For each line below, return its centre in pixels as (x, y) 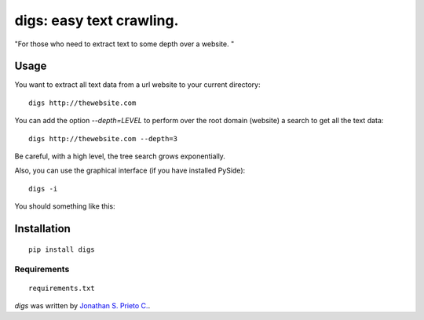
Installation (42, 229)
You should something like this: (65, 206)
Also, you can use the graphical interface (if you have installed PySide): (130, 171)
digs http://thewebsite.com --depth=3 (103, 138)
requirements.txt (62, 288)
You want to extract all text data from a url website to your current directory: (137, 85)
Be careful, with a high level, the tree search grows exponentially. (120, 156)
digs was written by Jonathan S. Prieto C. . (82, 305)
